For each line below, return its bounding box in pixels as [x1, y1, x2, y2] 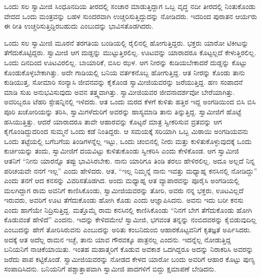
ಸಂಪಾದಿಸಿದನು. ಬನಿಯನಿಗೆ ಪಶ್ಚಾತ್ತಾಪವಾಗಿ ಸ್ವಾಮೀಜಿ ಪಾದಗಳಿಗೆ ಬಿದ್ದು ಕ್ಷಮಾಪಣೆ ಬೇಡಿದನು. [4, 263, 216, 274]
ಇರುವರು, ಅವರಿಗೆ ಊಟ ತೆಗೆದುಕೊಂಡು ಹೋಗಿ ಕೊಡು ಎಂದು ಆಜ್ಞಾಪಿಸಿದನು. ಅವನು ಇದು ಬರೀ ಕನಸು [4, 195, 244, 205]
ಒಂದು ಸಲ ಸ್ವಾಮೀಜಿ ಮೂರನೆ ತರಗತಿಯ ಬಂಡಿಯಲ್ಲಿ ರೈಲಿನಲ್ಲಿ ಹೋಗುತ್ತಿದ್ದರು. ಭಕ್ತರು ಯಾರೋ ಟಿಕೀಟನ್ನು [4, 37, 249, 48]
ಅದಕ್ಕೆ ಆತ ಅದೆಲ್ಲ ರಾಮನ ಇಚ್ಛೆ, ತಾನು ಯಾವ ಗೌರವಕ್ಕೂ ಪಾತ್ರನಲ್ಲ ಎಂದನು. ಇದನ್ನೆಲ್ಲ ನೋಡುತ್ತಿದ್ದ [4, 234, 231, 244]
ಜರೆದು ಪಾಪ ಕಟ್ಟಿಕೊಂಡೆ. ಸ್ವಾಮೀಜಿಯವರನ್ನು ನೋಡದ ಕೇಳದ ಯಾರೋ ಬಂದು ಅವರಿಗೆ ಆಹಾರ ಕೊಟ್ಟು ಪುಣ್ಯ [4, 253, 255, 264]
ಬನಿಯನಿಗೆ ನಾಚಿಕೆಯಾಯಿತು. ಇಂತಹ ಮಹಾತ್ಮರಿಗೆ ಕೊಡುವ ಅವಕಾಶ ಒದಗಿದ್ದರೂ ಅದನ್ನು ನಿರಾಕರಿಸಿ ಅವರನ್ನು [4, 244, 253, 254]
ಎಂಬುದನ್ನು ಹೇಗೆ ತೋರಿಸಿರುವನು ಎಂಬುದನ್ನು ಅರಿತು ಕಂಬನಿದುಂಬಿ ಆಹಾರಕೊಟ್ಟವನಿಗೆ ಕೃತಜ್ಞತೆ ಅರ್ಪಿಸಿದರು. [4, 224, 251, 235]
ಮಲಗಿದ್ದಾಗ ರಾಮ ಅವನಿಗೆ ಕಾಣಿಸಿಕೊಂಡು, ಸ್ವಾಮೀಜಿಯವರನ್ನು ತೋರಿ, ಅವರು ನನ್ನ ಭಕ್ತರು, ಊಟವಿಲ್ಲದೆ [4, 185, 244, 195]
